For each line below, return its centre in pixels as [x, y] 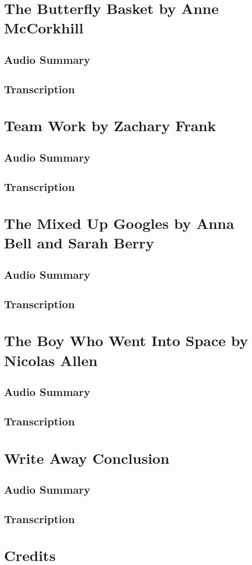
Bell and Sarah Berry [79, 243]
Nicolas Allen [51, 360]
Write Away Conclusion [87, 458]
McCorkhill [44, 28]
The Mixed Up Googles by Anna [119, 223]
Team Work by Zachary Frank [110, 125]
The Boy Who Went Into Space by [126, 340]
